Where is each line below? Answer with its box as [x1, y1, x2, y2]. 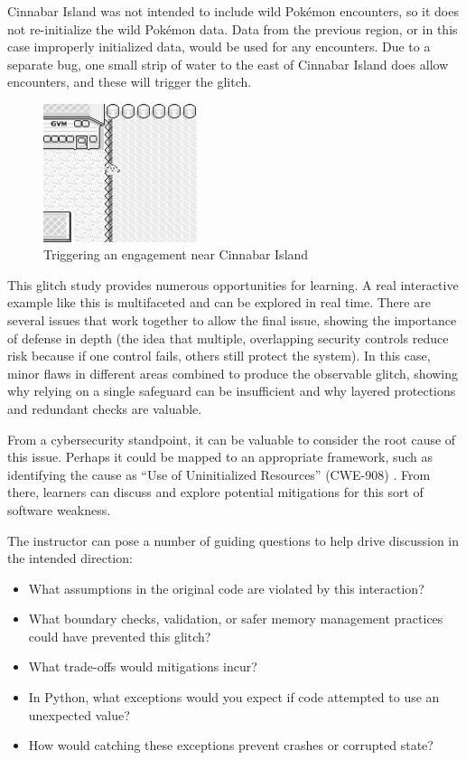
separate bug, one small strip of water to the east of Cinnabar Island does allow [7, 54, 449, 73]
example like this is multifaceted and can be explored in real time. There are [7, 293, 431, 312]
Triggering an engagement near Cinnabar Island [43, 245, 309, 264]
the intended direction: [7, 549, 133, 568]
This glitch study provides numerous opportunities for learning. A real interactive [7, 275, 459, 294]
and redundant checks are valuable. [7, 399, 202, 418]
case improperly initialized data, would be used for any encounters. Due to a [7, 37, 431, 56]
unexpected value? [28, 705, 130, 724]
